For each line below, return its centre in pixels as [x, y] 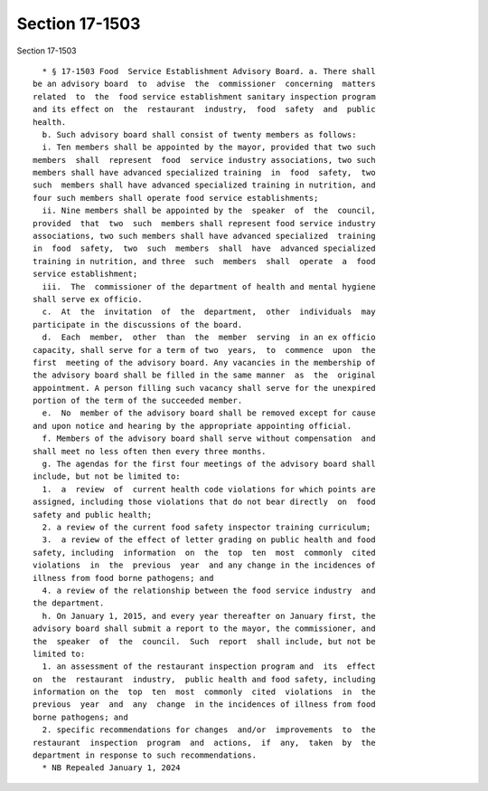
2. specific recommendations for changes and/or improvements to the [209, 730]
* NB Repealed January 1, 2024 [111, 768]
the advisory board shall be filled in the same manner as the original [204, 375]
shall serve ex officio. [88, 299]
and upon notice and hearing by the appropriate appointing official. [192, 426]
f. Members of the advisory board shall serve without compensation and [209, 438]
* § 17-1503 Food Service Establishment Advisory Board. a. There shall [209, 71]
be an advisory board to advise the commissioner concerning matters [204, 84]
